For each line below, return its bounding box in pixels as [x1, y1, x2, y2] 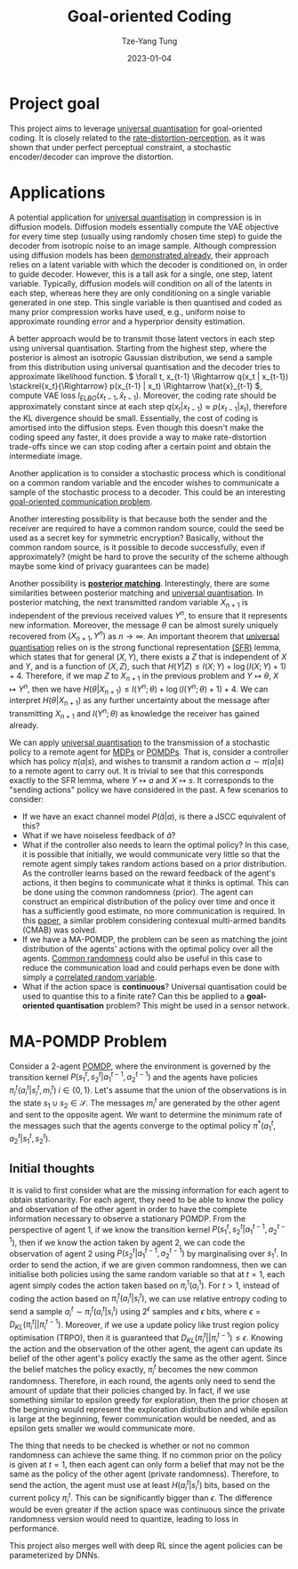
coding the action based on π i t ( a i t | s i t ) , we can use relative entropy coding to [9, 1291, 287, 1306]
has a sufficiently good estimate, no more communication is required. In [21, 905, 286, 916]
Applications [9, 182, 106, 202]
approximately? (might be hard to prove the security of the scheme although [9, 552, 289, 562]
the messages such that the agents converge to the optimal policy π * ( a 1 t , [9, 1119, 276, 1133]
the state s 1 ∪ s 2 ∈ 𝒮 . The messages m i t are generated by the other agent [9, 1096, 280, 1110]
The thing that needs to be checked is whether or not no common [9, 1440, 250, 1451]
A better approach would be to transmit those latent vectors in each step [9, 333, 276, 344]
